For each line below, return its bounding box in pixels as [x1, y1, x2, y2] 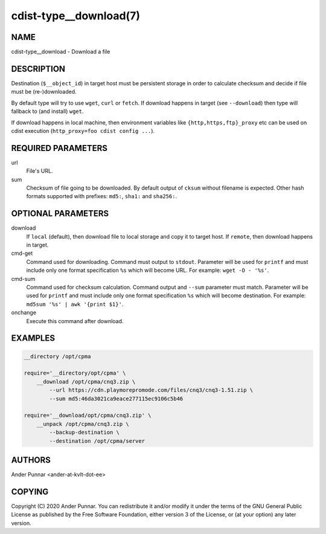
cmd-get [11, 249, 33, 257]
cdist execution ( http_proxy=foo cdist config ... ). [11, 127, 155, 134]
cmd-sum [11, 275, 36, 282]
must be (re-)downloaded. [11, 88, 77, 95]
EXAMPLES [11, 333, 56, 344]
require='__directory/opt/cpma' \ [24, 370, 126, 377]
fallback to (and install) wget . [11, 108, 84, 115]
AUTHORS [11, 455, 51, 465]
